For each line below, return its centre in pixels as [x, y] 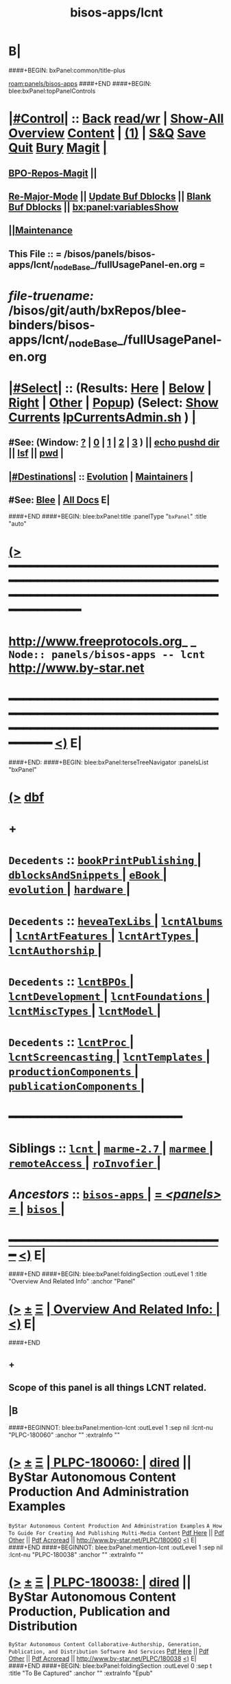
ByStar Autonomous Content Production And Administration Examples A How [115, 1526]
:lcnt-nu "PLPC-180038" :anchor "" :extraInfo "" [76, 1554]
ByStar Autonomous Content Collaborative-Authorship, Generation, [105, 1644]
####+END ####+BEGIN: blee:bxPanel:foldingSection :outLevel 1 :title [108, 1274]
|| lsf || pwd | [36, 454]
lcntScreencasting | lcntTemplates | [109, 1056]
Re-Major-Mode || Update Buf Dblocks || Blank [110, 196]
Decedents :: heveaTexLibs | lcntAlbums [115, 921]
